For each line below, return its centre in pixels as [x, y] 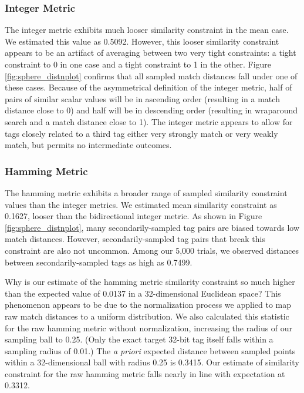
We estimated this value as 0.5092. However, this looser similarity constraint [142, 41]
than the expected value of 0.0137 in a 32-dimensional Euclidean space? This [143, 293]
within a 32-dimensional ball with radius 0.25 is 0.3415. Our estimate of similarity [152, 362]
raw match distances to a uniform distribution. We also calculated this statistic [147, 316]
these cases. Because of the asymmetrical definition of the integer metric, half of [148, 87]
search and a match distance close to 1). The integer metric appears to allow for [149, 121]
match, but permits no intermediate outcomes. [88, 145]
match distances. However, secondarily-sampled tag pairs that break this [135, 239]
